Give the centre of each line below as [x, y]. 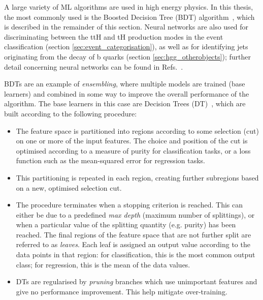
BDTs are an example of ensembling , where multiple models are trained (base [125, 84]
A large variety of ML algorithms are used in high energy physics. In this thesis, [129, 7]
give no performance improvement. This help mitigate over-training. [122, 291]
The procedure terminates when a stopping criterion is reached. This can [129, 205]
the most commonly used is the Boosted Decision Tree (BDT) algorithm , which [129, 17]
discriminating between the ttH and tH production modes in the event [114, 36]
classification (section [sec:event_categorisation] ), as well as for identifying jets [126, 47]
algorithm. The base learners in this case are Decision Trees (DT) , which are [125, 103]
